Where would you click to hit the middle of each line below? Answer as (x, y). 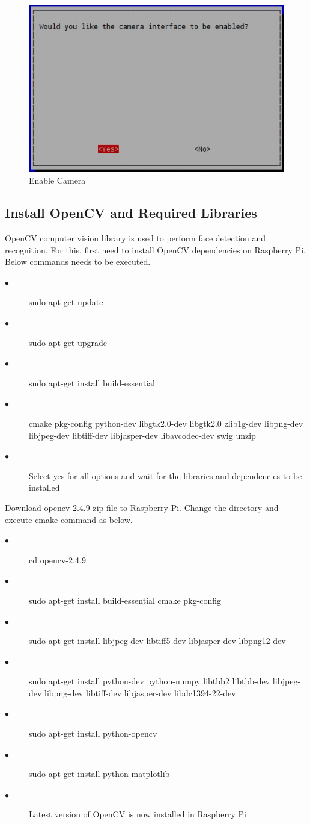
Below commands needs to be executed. (78, 262)
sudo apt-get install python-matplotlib (99, 774)
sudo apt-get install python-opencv (93, 733)
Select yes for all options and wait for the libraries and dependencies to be (166, 475)
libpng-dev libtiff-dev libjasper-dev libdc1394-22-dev (140, 692)
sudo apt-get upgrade (68, 342)
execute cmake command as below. (69, 519)
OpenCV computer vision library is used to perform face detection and (135, 238)
